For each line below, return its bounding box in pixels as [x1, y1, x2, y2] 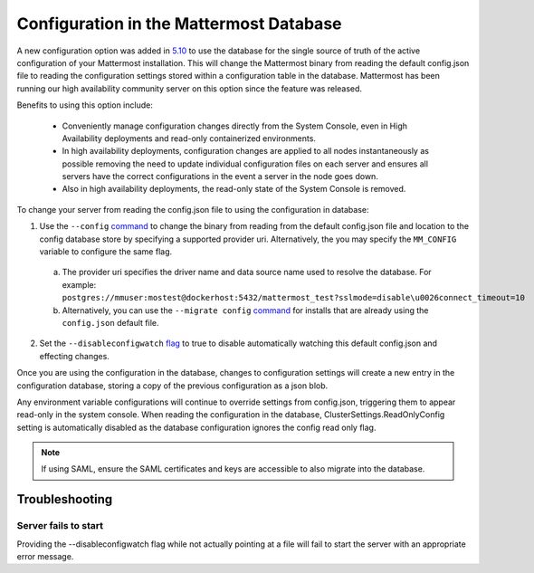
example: [62, 279, 97, 290]
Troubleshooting [16, 492, 113, 507]
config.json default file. [62, 317, 159, 328]
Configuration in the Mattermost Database [16, 14, 342, 33]
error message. [16, 551, 74, 562]
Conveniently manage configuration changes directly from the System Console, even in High [62, 120, 407, 131]
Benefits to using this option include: [16, 100, 153, 110]
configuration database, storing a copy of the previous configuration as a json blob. [16, 380, 329, 391]
